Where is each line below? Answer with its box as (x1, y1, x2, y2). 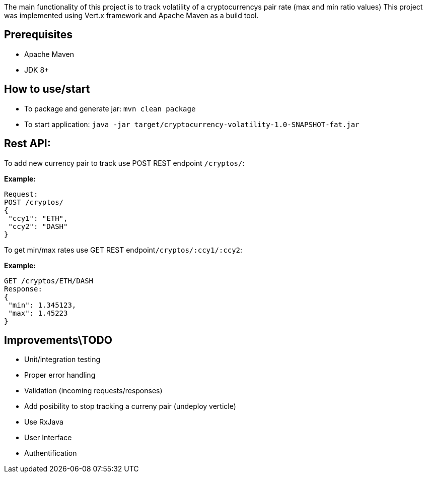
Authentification (24, 449, 77, 458)
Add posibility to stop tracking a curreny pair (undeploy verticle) (24, 402, 236, 411)
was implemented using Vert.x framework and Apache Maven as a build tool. (4, 11, 259, 20)
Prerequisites (4, 28, 73, 41)
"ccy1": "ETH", (8, 214, 68, 222)
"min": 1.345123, (8, 301, 77, 309)
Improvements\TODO (4, 333, 112, 346)
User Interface (24, 433, 72, 442)
